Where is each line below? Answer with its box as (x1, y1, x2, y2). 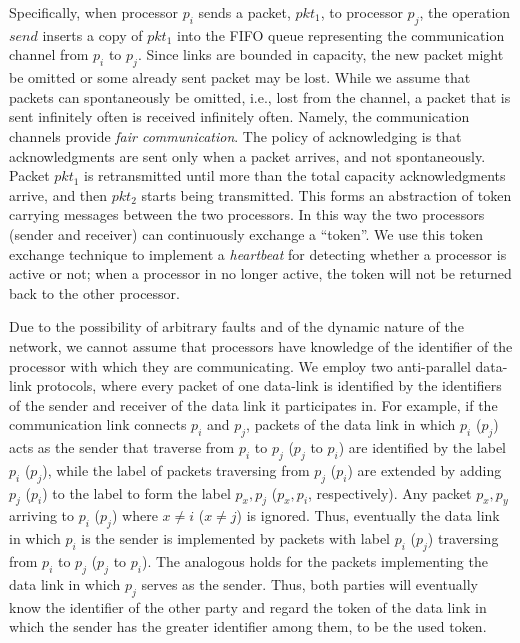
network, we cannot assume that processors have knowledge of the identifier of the (9, 335, 513, 356)
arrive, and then (9, 184, 108, 205)
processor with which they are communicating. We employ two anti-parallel (9, 355, 471, 376)
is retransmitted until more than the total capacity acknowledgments (84, 165, 506, 186)
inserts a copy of (42, 24, 143, 45)
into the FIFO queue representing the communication (177, 24, 505, 45)
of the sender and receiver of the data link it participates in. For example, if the (9, 394, 498, 415)
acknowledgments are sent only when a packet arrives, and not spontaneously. (9, 145, 486, 166)
